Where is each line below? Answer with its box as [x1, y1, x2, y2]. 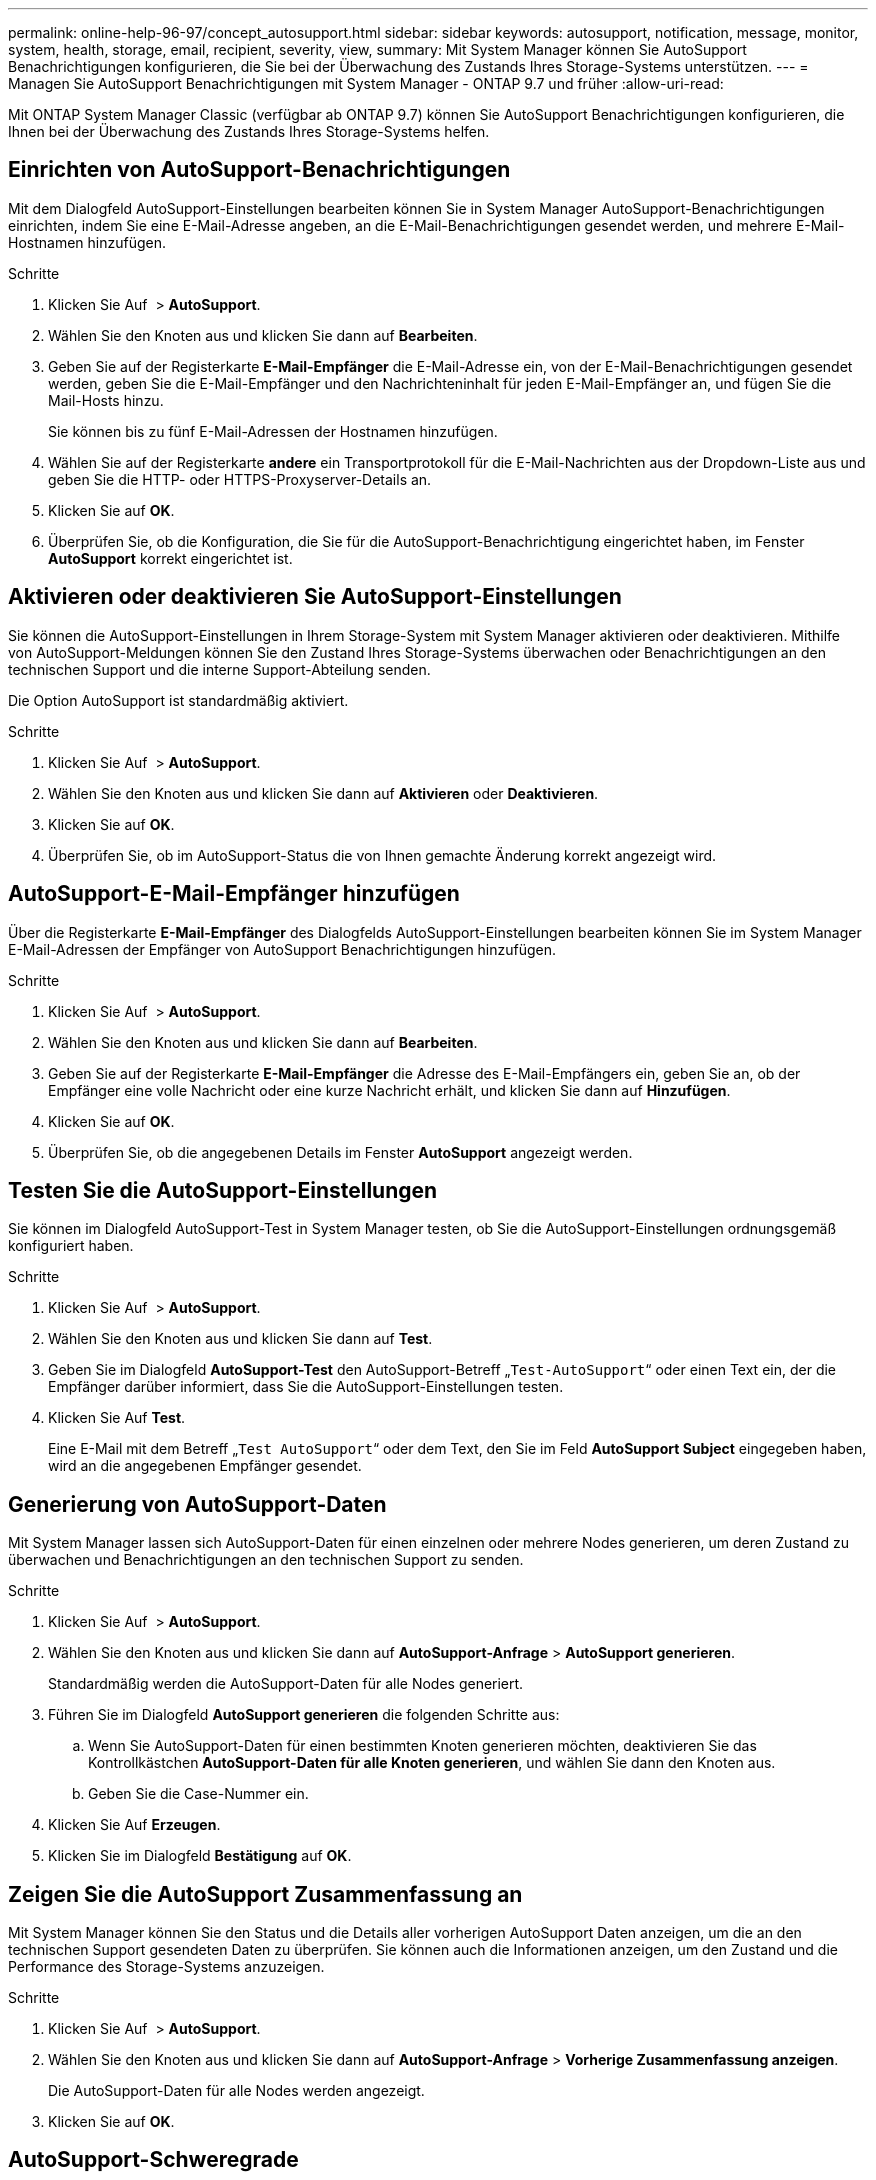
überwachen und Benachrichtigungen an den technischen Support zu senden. [8, 1551, 524, 1569]
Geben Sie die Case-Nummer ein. [88, 1785, 309, 1803]
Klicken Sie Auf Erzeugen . [48, 1816, 221, 1834]
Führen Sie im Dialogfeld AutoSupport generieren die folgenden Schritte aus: [48, 1706, 560, 1724]
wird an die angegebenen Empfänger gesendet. [48, 1457, 362, 1475]
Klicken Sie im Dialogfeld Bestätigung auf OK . [48, 1847, 352, 1865]
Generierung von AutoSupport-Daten [8, 1491, 387, 1517]
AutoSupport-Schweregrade [8, 2147, 299, 2173]
